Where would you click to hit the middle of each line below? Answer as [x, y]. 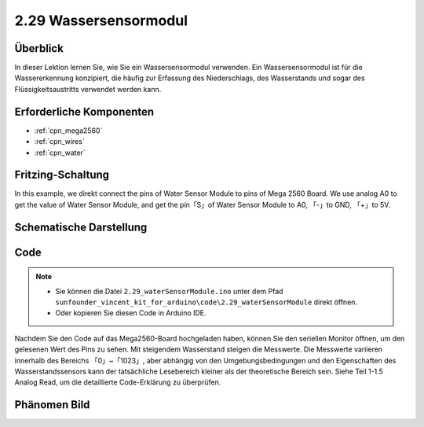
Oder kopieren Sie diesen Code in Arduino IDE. [131, 313]
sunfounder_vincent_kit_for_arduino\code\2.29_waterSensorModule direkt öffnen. [206, 302]
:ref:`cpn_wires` [60, 142]
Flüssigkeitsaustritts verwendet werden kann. [88, 89]
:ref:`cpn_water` [60, 153]
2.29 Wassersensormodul [101, 20]
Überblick [39, 48]
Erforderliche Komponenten [84, 111]
